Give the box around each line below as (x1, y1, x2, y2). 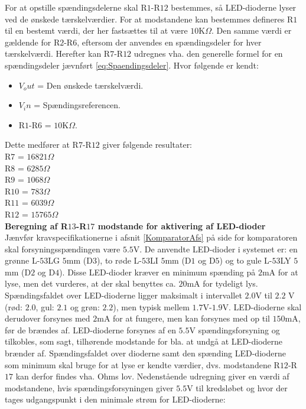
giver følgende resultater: (102, 138, 193, 151)
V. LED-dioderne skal (222, 300, 302, 313)
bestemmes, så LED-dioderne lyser (171, 1, 297, 13)
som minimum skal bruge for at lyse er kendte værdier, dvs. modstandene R (5, 358, 280, 371)
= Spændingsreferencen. (34, 99, 121, 111)
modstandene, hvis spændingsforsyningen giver (5, 381, 174, 394)
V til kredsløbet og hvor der (187, 381, 288, 394)
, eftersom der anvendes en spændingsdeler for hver (77, 35, 262, 48)
